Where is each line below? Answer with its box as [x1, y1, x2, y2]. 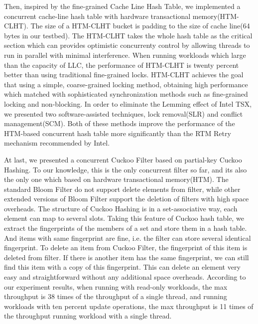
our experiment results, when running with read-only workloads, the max [4, 281, 228, 292]
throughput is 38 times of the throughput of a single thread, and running [4, 291, 227, 302]
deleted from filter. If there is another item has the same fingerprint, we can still [4, 252, 249, 262]
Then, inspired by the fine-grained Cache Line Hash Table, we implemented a [4, 1, 241, 11]
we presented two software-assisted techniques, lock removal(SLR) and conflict [4, 108, 243, 119]
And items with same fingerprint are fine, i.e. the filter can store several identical [4, 232, 251, 243]
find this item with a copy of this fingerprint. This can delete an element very [4, 262, 241, 272]
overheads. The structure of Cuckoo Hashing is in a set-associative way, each [4, 203, 238, 213]
